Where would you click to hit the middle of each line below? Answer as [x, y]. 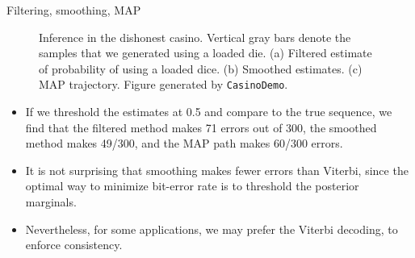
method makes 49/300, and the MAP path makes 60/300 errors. [184, 143]
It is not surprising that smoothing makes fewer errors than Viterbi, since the [217, 170]
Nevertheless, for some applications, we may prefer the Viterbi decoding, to [212, 229]
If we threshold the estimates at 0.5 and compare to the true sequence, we [209, 112]
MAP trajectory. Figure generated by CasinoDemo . [163, 84]
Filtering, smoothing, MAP [74, 10]
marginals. [51, 202]
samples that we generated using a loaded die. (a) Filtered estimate [205, 53]
